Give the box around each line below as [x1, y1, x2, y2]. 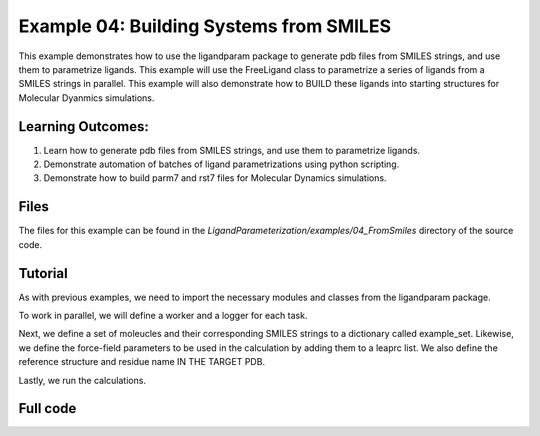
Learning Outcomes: [18, 118, 149, 135]
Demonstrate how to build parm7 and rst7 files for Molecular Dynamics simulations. [43, 172, 387, 184]
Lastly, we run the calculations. [18, 374, 147, 386]
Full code [18, 400, 77, 417]
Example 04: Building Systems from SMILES [18, 15, 392, 37]
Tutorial [18, 265, 69, 282]
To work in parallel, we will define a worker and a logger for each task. [18, 310, 308, 321]
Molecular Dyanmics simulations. [18, 91, 155, 104]
